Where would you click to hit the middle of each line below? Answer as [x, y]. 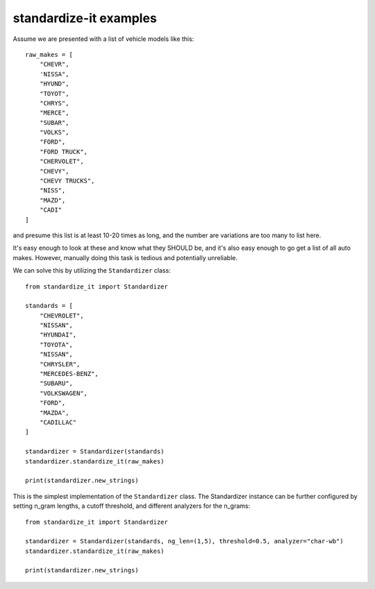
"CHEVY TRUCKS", [67, 181]
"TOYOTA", [56, 344]
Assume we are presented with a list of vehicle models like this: [103, 39]
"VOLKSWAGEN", [64, 393]
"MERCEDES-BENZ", [69, 374]
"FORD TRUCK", [64, 152]
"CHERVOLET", [61, 162]
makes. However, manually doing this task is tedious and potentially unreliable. [125, 257]
